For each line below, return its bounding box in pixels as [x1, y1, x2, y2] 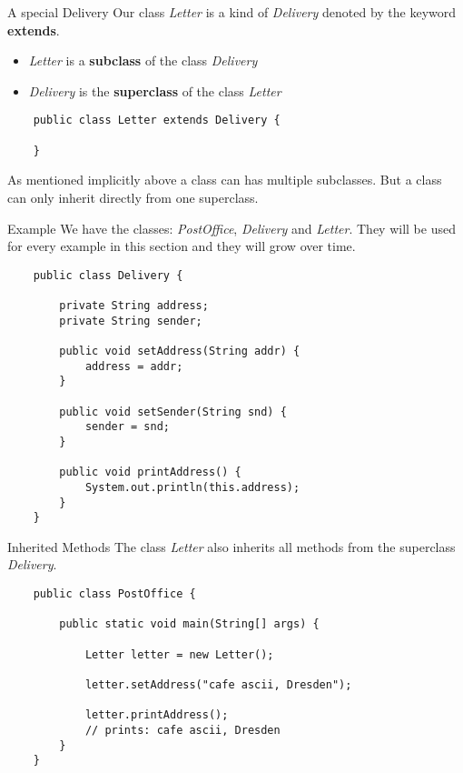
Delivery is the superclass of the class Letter [28, 81, 281, 100]
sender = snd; [84, 420, 170, 434]
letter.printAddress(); [84, 708, 229, 722]
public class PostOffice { [33, 587, 196, 601]
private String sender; [59, 314, 202, 327]
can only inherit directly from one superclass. [7, 187, 259, 206]
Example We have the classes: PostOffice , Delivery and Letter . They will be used [7, 218, 456, 237]
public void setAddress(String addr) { [59, 345, 300, 357]
